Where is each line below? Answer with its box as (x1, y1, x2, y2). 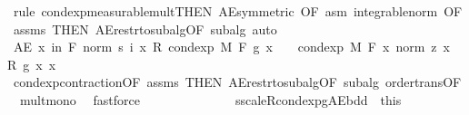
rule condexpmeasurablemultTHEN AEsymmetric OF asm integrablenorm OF (13, 2, 463, 20)
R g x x (7, 54, 56, 73)
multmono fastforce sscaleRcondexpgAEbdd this (19, 90, 402, 109)
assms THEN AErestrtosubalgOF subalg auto (13, 19, 277, 38)
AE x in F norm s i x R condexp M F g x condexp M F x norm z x (13, 37, 450, 56)
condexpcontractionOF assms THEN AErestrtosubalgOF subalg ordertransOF (13, 72, 462, 91)
